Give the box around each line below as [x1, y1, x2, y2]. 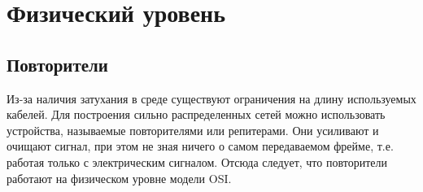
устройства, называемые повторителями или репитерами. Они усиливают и [7, 121, 379, 138]
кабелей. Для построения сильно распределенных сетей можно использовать [7, 106, 386, 123]
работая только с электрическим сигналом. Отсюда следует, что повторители [7, 153, 387, 170]
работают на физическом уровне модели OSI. [7, 169, 232, 186]
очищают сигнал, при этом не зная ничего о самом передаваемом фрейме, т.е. [7, 137, 394, 155]
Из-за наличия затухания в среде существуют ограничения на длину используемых [7, 89, 416, 107]
